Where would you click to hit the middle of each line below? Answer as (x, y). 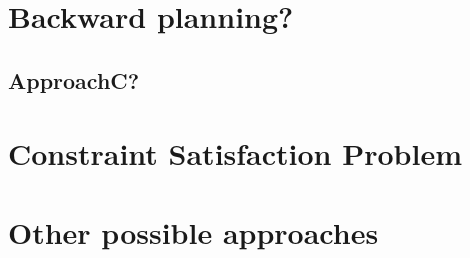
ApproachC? (74, 79)
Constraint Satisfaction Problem (235, 153)
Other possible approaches (193, 231)
